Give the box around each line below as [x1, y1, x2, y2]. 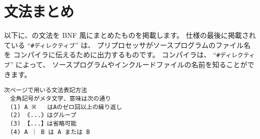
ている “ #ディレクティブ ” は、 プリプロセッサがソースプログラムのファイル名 [4, 39, 250, 50]
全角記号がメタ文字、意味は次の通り [9, 95, 111, 102]
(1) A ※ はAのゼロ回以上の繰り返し [9, 103, 122, 111]
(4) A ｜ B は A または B [9, 128, 90, 136]
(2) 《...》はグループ [9, 112, 76, 119]
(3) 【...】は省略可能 [9, 120, 77, 127]
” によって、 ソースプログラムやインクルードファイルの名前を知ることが [9, 59, 247, 70]
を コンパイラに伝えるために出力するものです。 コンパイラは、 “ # [4, 49, 220, 60]
